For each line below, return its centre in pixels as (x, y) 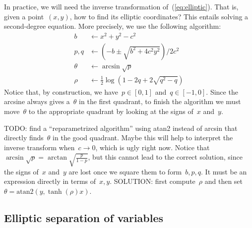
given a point (24, 16)
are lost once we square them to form (125, 171)
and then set (224, 181)
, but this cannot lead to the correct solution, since (165, 157)
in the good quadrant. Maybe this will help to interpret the (143, 138)
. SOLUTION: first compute (153, 181)
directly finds (24, 138)
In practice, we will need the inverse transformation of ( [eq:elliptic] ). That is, (121, 6)
